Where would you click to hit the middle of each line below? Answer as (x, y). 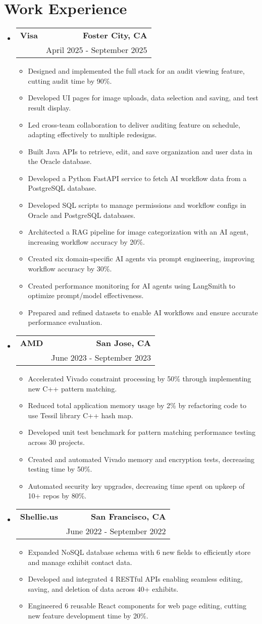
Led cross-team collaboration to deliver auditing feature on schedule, (134, 124)
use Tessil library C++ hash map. (81, 415)
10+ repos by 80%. (57, 496)
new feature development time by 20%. (88, 615)
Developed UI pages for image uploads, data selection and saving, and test (143, 98)
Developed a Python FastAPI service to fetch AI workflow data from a (137, 178)
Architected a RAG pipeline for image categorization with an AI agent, (138, 232)
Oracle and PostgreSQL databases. (82, 215)
